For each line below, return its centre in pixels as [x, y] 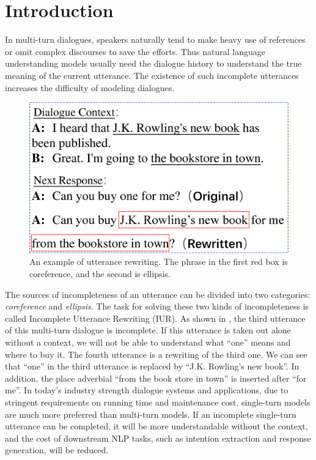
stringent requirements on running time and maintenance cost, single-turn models [158, 402]
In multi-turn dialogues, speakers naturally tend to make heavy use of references [155, 39]
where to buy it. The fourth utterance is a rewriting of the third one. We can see [156, 354]
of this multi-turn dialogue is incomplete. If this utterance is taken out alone [148, 330]
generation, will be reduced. [57, 450]
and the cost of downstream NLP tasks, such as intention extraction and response [158, 438]
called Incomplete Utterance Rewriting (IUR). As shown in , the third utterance [155, 318]
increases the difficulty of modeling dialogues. [90, 87]
